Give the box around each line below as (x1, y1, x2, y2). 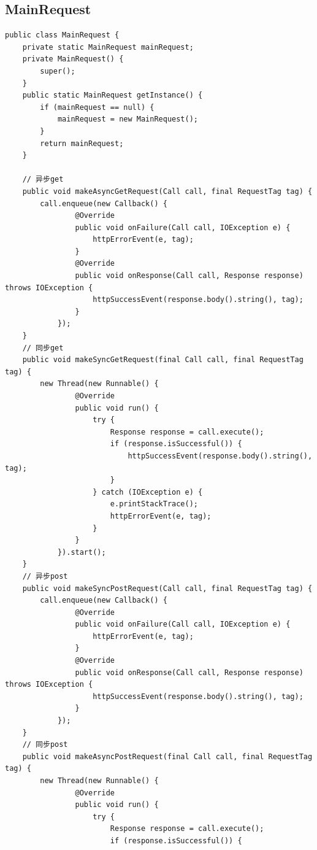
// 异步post (22, 571, 68, 581)
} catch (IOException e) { (93, 487, 203, 496)
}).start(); (57, 547, 106, 557)
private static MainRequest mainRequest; (22, 42, 194, 52)
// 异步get (22, 175, 64, 184)
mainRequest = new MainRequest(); (57, 115, 198, 124)
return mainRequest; (40, 139, 124, 148)
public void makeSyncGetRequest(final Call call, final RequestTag (22, 355, 304, 365)
